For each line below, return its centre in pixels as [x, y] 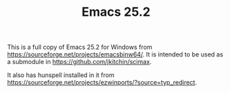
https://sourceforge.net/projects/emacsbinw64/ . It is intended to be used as [115, 54]
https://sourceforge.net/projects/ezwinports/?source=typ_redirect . [102, 83]
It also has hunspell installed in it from [61, 75]
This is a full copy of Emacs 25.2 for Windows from [80, 47]
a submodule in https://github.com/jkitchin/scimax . [79, 62]
